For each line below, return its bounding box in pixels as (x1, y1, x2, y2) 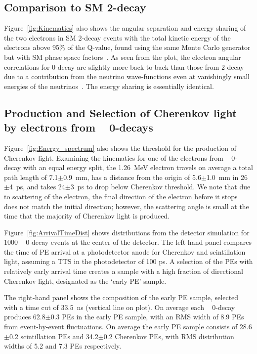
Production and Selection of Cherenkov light (4, 105, 237, 120)
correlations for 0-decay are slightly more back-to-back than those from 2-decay (4, 61, 244, 72)
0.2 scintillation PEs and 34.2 (9, 331, 98, 341)
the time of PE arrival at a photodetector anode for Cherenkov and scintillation (4, 246, 246, 257)
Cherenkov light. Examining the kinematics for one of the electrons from (4, 152, 223, 163)
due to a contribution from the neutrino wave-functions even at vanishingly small (4, 71, 250, 82)
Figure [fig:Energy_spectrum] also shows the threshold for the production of (4, 142, 237, 153)
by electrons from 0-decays (4, 120, 153, 135)
